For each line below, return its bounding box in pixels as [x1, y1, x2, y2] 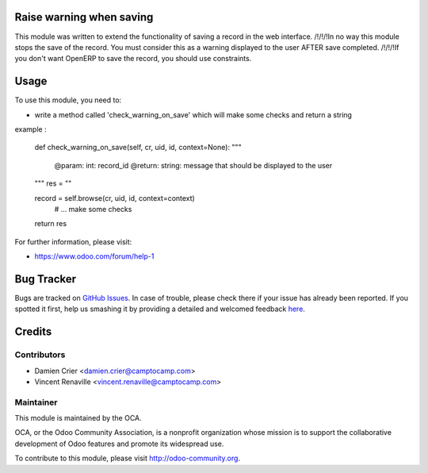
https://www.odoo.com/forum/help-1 [34, 252, 155, 261]
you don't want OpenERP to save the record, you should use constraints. [14, 54, 252, 63]
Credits [14, 325, 52, 339]
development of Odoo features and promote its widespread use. [14, 439, 224, 448]
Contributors [14, 349, 66, 360]
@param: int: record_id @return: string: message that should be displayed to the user [54, 160, 333, 170]
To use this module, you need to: [14, 95, 122, 105]
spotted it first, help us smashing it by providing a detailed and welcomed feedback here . [14, 304, 305, 313]
